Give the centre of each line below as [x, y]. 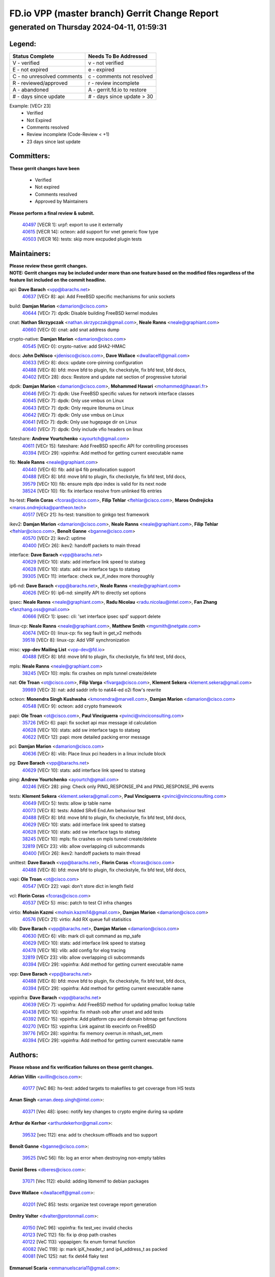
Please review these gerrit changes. [48, 266]
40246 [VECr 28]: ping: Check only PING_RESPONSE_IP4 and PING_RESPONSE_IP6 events [118, 787]
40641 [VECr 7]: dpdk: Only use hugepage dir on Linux [79, 422]
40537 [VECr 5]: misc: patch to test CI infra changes [77, 903]
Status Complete [33, 56]
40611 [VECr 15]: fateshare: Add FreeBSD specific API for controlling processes [105, 446]
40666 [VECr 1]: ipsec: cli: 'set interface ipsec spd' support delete [91, 617]
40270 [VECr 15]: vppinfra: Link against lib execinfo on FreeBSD [89, 1026]
